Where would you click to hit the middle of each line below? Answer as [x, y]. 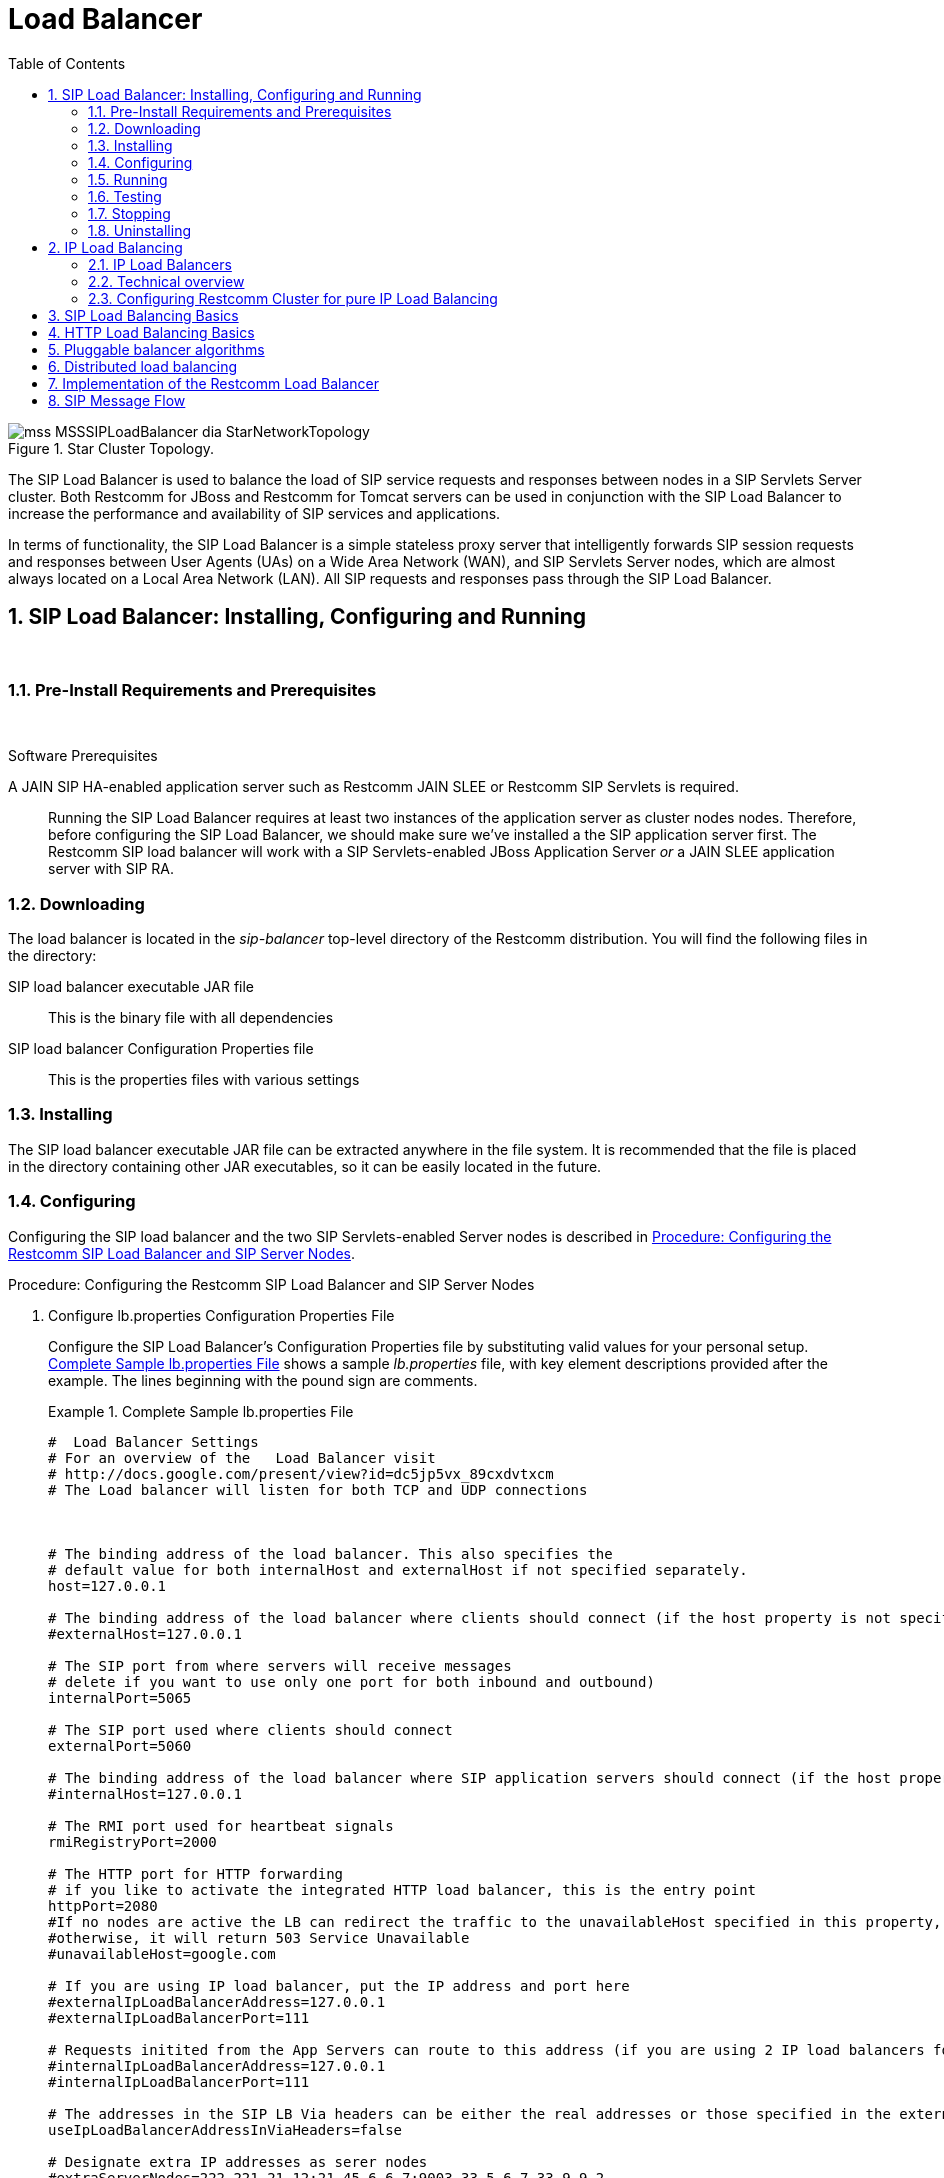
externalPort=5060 [120, 1745]
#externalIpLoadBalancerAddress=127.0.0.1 [217, 2001]
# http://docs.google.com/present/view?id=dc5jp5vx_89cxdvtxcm [301, 1473]
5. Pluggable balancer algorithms [156, 349]
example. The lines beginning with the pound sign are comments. [263, 1380]
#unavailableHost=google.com [162, 1953]
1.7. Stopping [129, 213]
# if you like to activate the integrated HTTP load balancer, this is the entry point [402, 1889]
